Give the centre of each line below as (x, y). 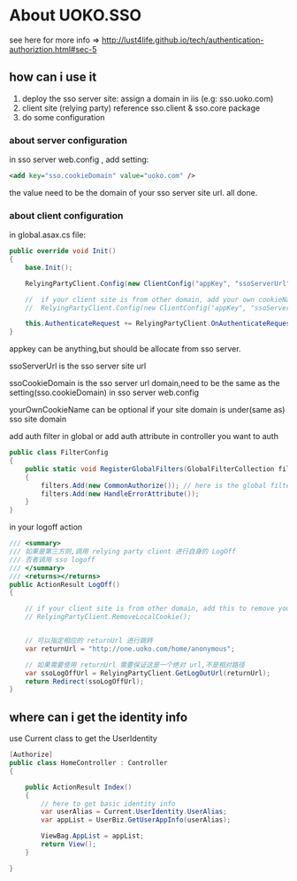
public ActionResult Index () (79, 787)
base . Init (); (49, 267)
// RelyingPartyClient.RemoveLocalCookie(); (108, 617)
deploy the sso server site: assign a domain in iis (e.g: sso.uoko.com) (148, 98)
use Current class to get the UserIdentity (83, 738)
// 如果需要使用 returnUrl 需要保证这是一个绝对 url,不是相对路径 (135, 665)
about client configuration (66, 215)
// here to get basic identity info (108, 804)
